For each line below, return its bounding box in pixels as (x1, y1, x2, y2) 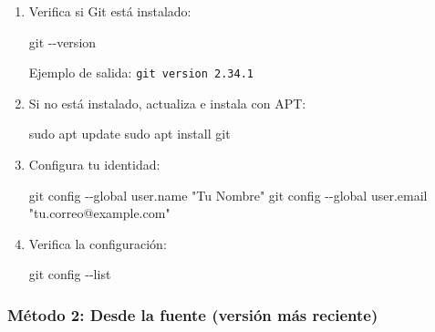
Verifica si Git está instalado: (28, 2, 192, 20)
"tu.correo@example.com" (28, 203, 171, 223)
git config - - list (28, 265, 111, 284)
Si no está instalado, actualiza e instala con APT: (28, 93, 306, 112)
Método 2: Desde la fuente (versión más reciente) (7, 303, 378, 326)
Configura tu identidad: (28, 155, 161, 174)
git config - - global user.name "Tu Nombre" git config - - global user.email (28, 185, 428, 204)
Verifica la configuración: (28, 233, 167, 253)
